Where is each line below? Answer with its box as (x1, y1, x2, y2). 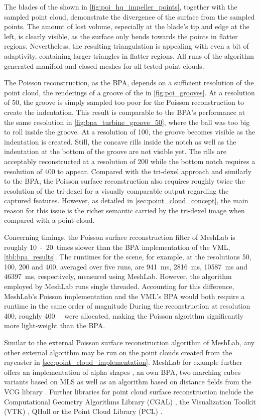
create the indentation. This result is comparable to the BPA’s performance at (4, 106, 245, 117)
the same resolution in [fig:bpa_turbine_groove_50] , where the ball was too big (4, 116, 250, 127)
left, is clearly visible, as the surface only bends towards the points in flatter (4, 31, 238, 41)
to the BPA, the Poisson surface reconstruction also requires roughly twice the (4, 176, 245, 186)
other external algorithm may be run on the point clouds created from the (4, 347, 232, 357)
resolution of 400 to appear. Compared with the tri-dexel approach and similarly (4, 166, 252, 176)
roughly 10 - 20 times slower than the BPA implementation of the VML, (4, 241, 230, 252)
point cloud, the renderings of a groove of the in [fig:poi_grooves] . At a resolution (4, 87, 255, 97)
